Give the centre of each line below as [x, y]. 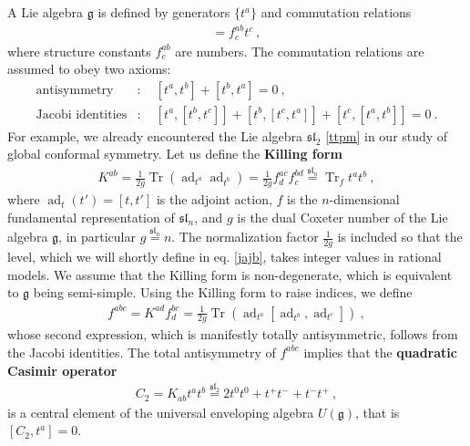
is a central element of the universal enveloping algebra [161, 412]
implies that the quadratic [380, 352]
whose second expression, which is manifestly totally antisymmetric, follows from [233, 334]
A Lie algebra [46, 12]
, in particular [97, 237]
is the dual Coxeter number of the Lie [342, 217]
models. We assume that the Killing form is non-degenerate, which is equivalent [230, 274]
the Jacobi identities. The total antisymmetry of [142, 352]
